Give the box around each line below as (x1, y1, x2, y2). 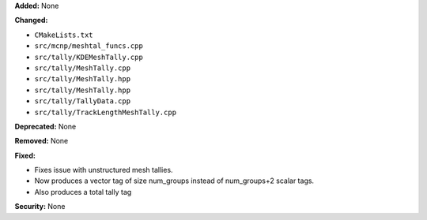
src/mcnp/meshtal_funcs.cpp (34, 42, 144, 50)
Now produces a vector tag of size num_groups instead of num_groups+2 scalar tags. (34, 176, 315, 185)
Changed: (14, 16, 48, 25)
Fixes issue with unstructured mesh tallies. (34, 166, 173, 175)
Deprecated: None (14, 121, 77, 131)
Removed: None (14, 136, 69, 146)
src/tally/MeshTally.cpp (34, 63, 130, 73)
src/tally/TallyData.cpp (34, 97, 130, 106)
